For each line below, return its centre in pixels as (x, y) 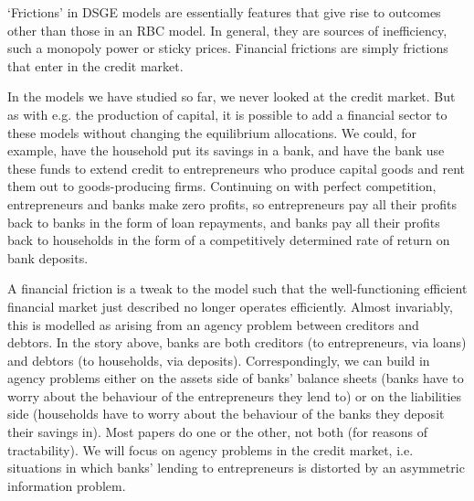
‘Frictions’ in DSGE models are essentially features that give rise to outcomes (224, 12)
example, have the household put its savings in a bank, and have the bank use (226, 150)
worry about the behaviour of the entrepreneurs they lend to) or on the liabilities (235, 395)
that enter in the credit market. (95, 65)
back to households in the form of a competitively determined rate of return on (229, 240)
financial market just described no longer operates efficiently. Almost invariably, (230, 306)
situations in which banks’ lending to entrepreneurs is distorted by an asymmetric (236, 468)
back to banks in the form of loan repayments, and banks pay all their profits (224, 222)
